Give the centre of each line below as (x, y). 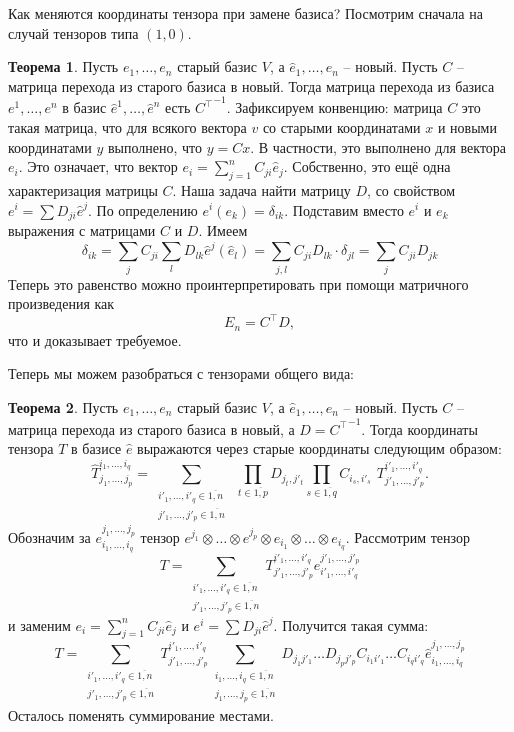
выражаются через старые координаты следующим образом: (319, 448)
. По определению (142, 209)
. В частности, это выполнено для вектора (378, 146)
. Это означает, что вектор (98, 166)
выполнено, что (154, 146)
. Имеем (223, 230)
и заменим (39, 624)
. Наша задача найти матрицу (261, 189)
